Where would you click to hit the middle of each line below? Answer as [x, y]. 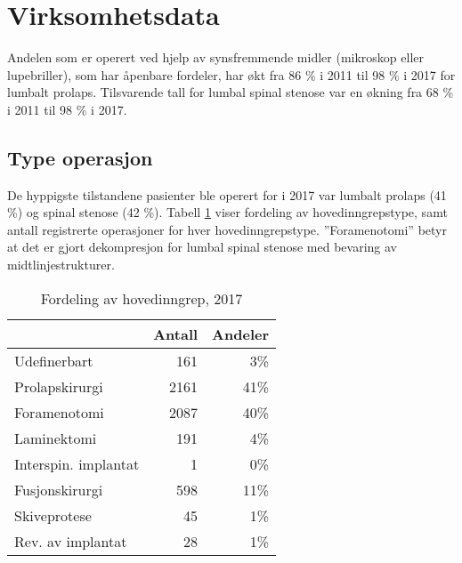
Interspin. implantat [77, 463]
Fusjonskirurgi [59, 489]
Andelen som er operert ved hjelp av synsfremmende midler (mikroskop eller [216, 57]
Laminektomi [56, 438]
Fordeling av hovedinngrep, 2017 [142, 298]
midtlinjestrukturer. [61, 265]
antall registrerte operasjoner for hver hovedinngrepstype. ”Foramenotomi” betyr [227, 229]
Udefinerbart [54, 360]
